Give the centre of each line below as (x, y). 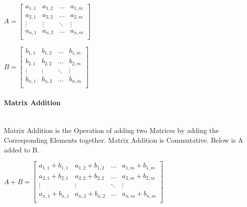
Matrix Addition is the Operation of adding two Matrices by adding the (112, 130)
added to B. (22, 149)
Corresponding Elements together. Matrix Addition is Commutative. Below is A (124, 140)
